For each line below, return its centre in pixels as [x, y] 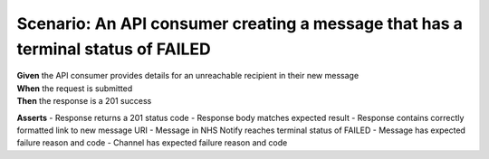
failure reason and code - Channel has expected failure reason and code [152, 143]
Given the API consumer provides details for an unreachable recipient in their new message [188, 76]
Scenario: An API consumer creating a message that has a [240, 23]
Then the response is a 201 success [84, 101]
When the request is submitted [75, 88]
